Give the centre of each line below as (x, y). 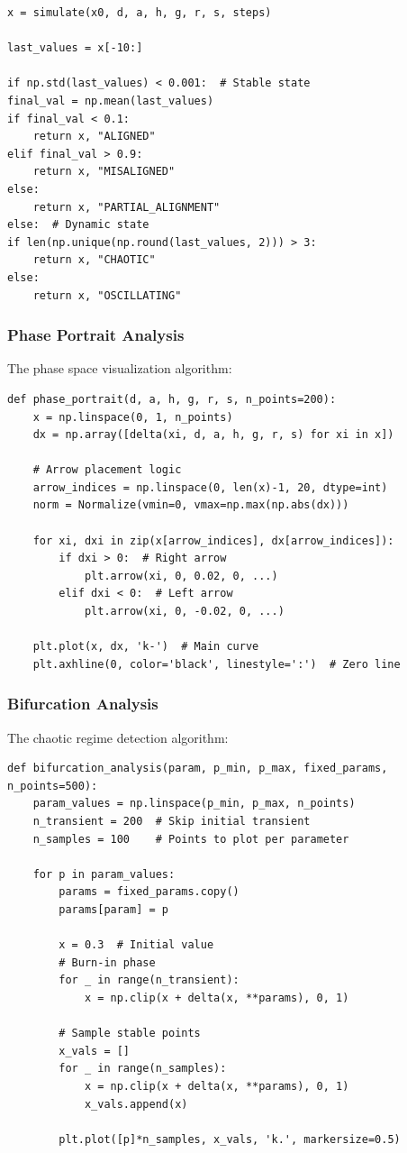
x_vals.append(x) (136, 1104)
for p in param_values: (104, 874)
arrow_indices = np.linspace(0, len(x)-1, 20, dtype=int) (210, 487)
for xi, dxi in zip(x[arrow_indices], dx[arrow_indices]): (213, 540)
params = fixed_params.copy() (149, 892)
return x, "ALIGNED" (94, 137)
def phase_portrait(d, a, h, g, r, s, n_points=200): (172, 399)
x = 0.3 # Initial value (136, 945)
